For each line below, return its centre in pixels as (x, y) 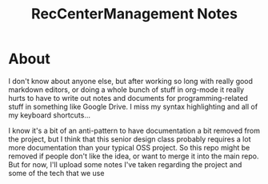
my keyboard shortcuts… (49, 115)
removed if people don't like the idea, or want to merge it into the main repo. (134, 156)
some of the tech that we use (56, 173)
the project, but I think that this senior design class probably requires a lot (130, 139)
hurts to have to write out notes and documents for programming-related (128, 98)
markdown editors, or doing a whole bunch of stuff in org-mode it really (126, 90)
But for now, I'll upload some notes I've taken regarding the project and (125, 164)
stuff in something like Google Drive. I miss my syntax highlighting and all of (133, 106)
